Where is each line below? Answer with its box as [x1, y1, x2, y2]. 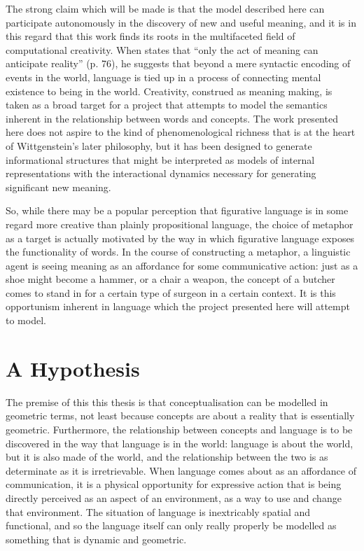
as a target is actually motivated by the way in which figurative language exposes [6, 230, 355, 245]
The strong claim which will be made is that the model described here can [6, 1, 325, 15]
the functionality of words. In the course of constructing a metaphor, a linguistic [6, 244, 351, 259]
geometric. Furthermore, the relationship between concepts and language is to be [6, 421, 353, 436]
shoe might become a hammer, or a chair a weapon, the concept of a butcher [6, 272, 335, 286]
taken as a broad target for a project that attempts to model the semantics [6, 97, 328, 112]
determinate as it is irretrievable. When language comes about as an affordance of [6, 463, 356, 477]
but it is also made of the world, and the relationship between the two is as [6, 449, 328, 464]
